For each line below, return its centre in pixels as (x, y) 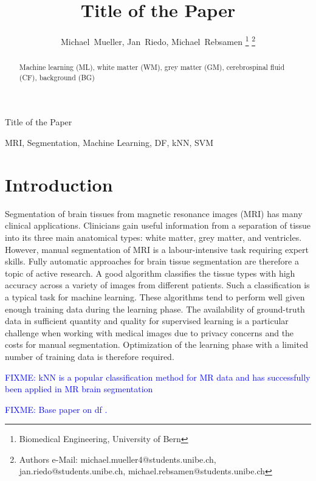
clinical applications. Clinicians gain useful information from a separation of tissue (158, 225)
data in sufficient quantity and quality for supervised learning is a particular (147, 321)
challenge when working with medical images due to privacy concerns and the (149, 332)
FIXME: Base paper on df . (56, 409)
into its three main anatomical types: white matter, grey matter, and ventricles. (153, 237)
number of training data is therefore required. (90, 356)
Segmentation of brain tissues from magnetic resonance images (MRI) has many (154, 213)
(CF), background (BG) (57, 77)
